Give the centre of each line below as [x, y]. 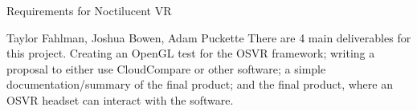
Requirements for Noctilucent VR [89, 10]
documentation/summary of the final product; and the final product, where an [200, 84]
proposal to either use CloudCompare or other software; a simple [166, 68]
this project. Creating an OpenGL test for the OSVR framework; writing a [191, 53]
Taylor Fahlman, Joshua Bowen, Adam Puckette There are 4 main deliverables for [209, 37]
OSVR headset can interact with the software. [120, 99]
